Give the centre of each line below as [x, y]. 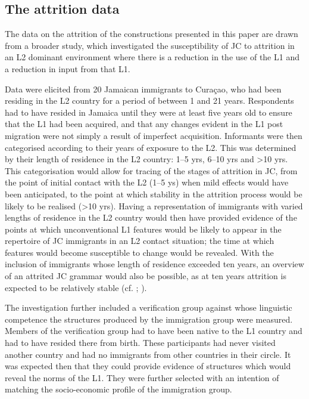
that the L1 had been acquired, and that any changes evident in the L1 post [144, 124]
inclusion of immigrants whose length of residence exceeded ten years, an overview [154, 264]
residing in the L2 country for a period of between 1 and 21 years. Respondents [149, 100]
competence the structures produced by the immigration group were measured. [149, 319]
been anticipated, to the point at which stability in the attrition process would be [154, 194]
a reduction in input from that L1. [68, 68]
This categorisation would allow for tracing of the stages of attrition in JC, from [151, 170]
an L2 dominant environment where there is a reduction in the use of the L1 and [152, 57]
